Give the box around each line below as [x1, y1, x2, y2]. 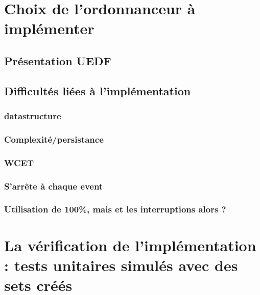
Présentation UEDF [4, 52, 111, 68]
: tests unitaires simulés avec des [4, 254, 238, 275]
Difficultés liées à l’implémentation [4, 83, 191, 98]
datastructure [4, 110, 61, 122]
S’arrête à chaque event [4, 179, 103, 192]
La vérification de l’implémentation [4, 234, 256, 255]
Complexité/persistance [4, 132, 104, 145]
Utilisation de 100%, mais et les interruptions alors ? [4, 203, 226, 216]
